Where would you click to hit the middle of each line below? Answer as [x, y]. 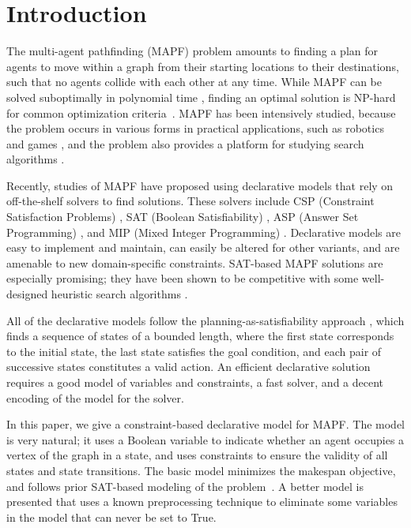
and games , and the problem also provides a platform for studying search [185, 143]
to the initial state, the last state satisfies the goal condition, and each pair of [194, 351]
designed [27, 294]
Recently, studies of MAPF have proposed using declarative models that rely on [200, 185]
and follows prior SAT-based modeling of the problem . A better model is [185, 486]
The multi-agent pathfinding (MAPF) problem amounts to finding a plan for [192, 51]
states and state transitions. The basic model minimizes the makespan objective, [201, 470]
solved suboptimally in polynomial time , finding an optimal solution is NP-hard [201, 97]
